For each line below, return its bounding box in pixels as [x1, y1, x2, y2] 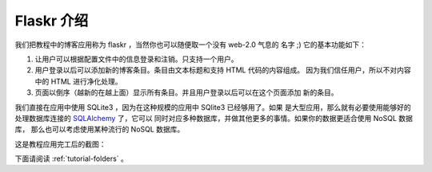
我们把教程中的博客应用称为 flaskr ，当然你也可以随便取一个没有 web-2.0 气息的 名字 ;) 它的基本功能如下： [14, 40, 367, 49]
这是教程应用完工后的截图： [14, 139, 106, 149]
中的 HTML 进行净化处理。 [34, 76, 122, 86]
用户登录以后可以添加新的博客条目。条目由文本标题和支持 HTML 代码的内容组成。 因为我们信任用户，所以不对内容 [34, 65, 411, 75]
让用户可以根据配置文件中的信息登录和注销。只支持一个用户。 [34, 54, 238, 64]
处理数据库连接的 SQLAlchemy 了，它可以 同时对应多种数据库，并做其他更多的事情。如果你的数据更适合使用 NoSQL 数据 [14, 113, 414, 123]
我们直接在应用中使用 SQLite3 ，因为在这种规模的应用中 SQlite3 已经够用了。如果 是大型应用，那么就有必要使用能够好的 [14, 102, 411, 111]
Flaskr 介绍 [14, 12, 89, 29]
